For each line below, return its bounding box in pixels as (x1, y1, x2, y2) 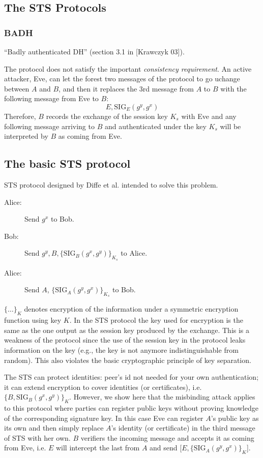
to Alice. (121, 248, 148, 258)
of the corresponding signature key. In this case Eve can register (4, 412, 203, 423)
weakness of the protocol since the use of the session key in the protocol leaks (4, 334, 246, 345)
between (4, 83, 30, 94)
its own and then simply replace (4, 422, 104, 433)
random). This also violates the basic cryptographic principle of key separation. (4, 354, 251, 365)
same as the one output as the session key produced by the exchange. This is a (4, 324, 250, 335)
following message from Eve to (4, 93, 99, 104)
